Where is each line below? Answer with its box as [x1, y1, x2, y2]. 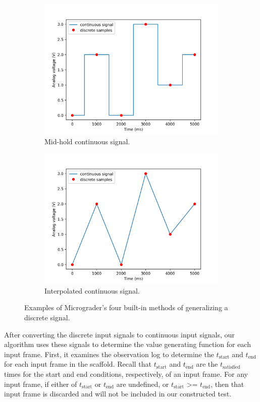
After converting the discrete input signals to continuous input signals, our [4, 329, 235, 339]
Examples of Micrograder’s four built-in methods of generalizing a [24, 302, 228, 313]
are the [196, 359, 218, 369]
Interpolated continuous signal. [44, 285, 140, 296]
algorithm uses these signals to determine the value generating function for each [4, 339, 251, 350]
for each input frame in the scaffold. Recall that [4, 359, 152, 369]
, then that [211, 378, 244, 389]
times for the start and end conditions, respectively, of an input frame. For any [4, 368, 248, 379]
